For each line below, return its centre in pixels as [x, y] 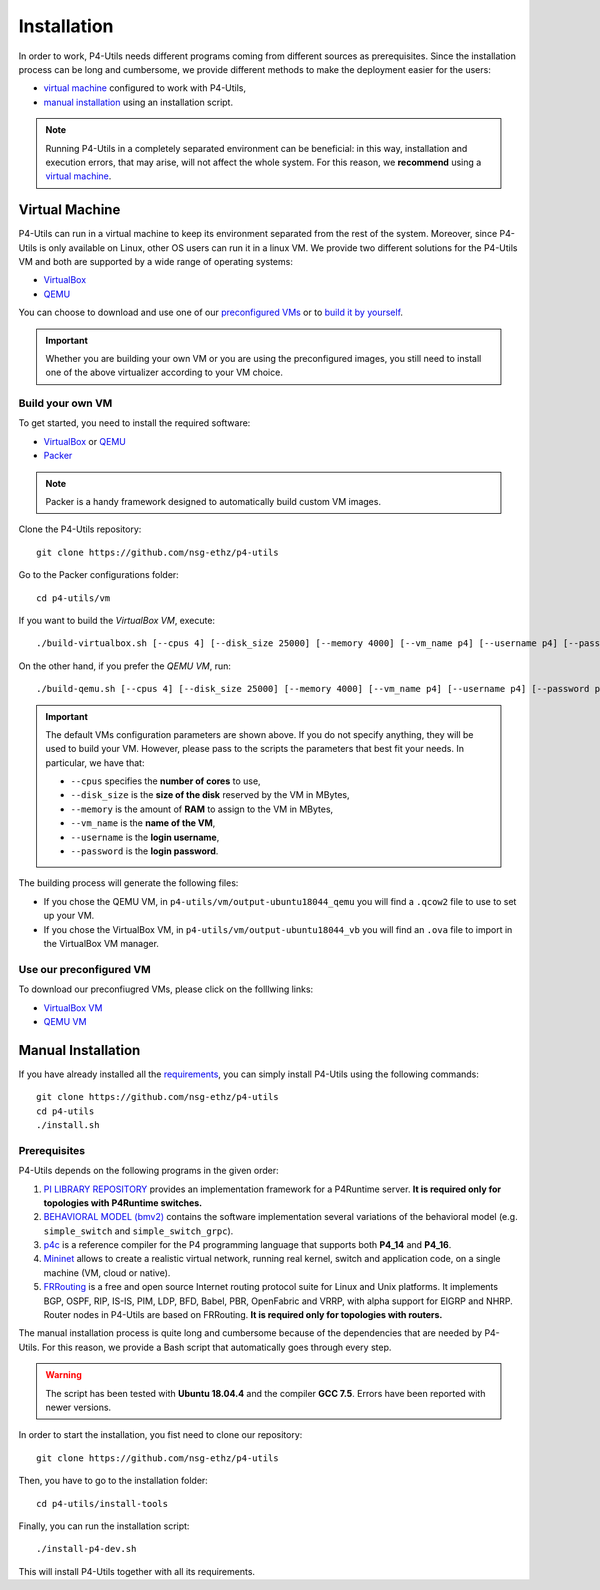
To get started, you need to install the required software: [134, 423]
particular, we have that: [95, 762]
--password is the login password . [144, 851]
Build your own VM [65, 403]
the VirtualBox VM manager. [101, 943]
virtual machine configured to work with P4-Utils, [145, 88]
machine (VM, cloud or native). [107, 1272]
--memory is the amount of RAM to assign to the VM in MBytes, [202, 809]
